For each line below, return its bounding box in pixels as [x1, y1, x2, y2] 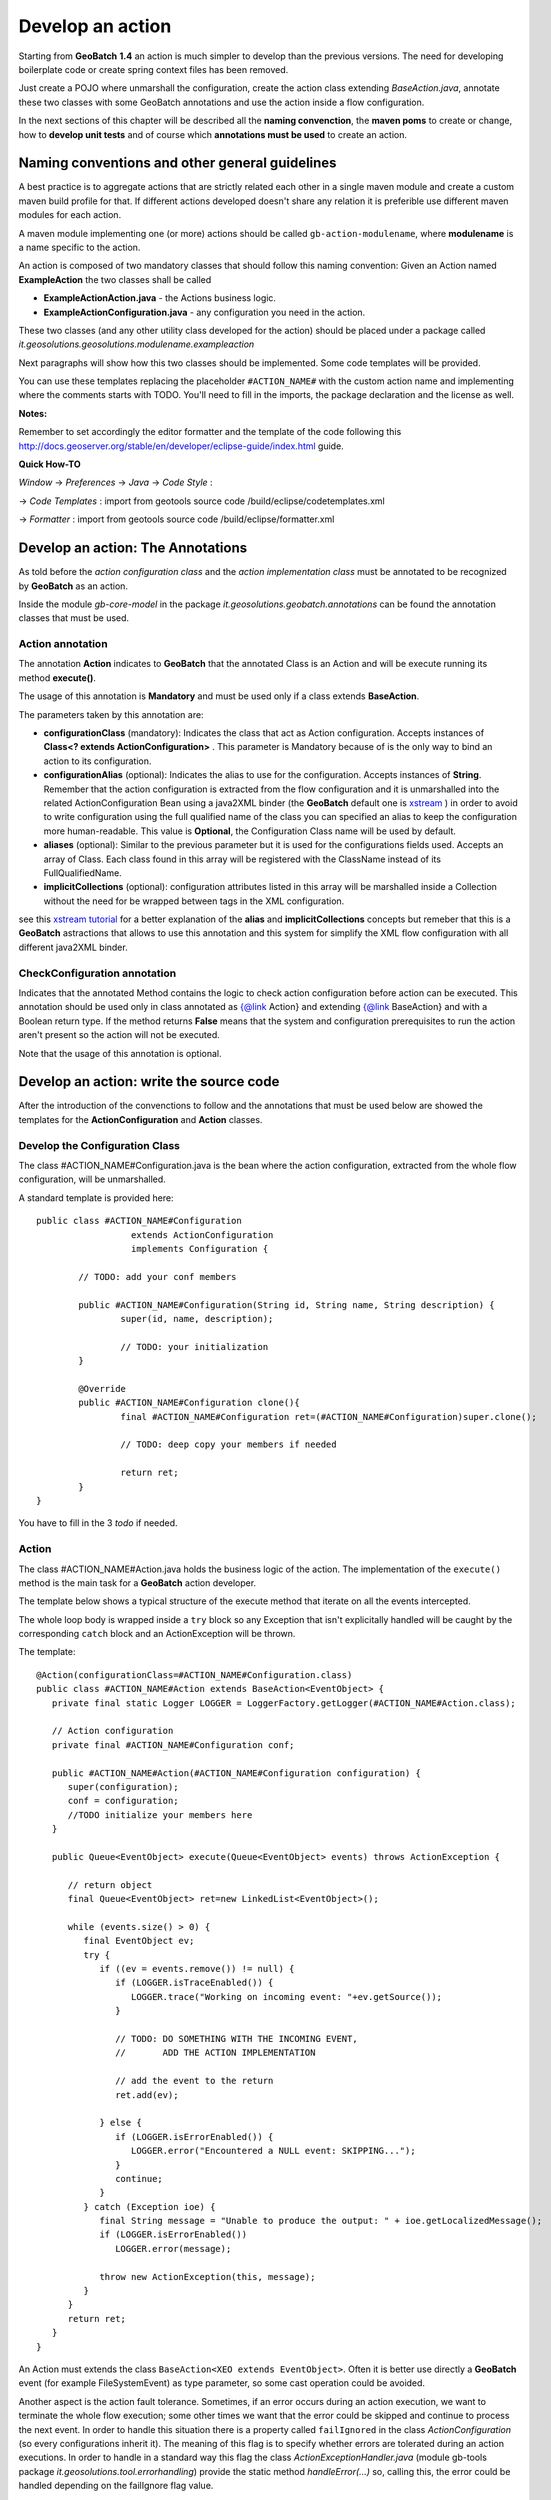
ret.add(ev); [115, 2089, 179, 2100]
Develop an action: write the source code [18, 1073, 280, 1090]
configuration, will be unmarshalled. [18, 1173, 167, 1185]
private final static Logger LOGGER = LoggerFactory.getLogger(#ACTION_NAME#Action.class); [51, 1697, 517, 1709]
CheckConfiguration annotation [18, 966, 177, 980]
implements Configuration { [130, 1243, 269, 1254]
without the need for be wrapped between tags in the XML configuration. [43, 895, 345, 907]
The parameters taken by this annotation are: [18, 708, 204, 720]
